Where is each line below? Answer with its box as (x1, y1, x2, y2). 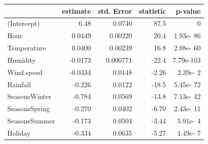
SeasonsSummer (7, 116, 55, 126)
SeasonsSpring (7, 103, 50, 114)
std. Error (97, 5, 132, 16)
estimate (62, 5, 91, 16)
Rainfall (7, 79, 31, 89)
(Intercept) (7, 18, 40, 28)
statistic (139, 5, 166, 16)
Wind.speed (7, 67, 43, 77)
